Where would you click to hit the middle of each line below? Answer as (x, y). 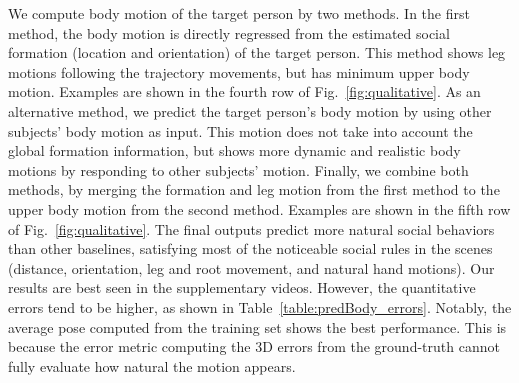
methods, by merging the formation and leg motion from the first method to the (254, 189)
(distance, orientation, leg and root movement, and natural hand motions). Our (251, 267)
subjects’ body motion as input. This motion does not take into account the (240, 130)
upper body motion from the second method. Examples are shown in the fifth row (259, 208)
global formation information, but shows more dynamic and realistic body (234, 150)
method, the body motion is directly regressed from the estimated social (229, 32)
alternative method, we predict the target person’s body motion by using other (250, 110)
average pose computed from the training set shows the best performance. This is (257, 326)
